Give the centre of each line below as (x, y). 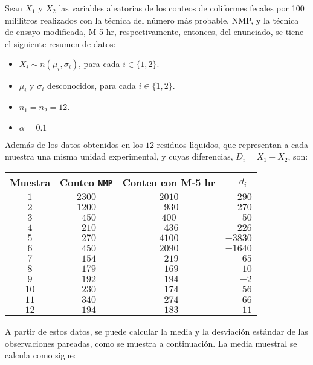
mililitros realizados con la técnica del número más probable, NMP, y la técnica (152, 20)
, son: (298, 156)
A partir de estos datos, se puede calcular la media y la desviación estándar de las (156, 331)
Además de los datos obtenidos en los (74, 144)
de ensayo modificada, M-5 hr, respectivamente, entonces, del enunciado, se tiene (154, 32)
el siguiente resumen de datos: (60, 43)
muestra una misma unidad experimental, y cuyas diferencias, (119, 156)
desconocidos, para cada (91, 86)
